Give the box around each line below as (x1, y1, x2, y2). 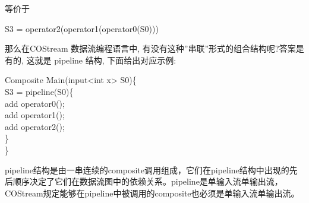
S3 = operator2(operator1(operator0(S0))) (5, 22, 159, 34)
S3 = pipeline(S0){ (5, 85, 74, 97)
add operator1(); (5, 109, 65, 121)
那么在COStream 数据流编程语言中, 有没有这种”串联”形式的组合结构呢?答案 (5, 42, 296, 55)
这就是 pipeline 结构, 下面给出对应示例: (26, 53, 176, 66)
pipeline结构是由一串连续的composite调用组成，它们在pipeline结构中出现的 (5, 163, 289, 176)
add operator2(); (5, 120, 65, 132)
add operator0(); (5, 97, 65, 109)
